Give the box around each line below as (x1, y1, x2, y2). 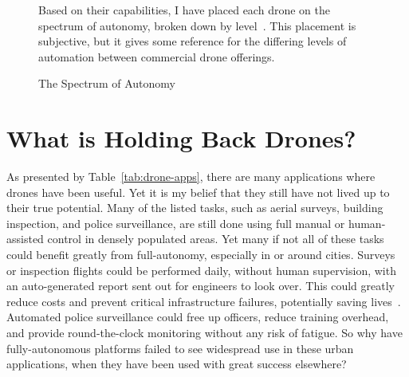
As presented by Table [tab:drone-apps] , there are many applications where (6, 168, 376, 185)
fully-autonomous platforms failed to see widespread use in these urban (6, 340, 354, 356)
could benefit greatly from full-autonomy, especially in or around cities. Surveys (6, 246, 395, 263)
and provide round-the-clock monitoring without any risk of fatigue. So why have (6, 324, 403, 341)
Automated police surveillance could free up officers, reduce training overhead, (6, 308, 389, 325)
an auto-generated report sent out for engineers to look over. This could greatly (6, 277, 395, 294)
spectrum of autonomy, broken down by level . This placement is (38, 17, 356, 33)
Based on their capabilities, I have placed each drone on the (38, 2, 330, 18)
